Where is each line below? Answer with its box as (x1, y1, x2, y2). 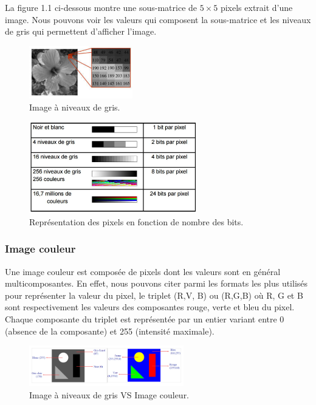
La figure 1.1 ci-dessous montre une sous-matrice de (5, 1, 197, 13)
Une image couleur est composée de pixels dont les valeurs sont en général (5, 265, 281, 277)
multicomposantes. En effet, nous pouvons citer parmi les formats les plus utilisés (5, 277, 308, 290)
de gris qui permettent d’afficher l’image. (5, 25, 157, 38)
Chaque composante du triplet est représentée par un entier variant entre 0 (5, 313, 284, 325)
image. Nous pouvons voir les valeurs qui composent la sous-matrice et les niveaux (5, 13, 311, 26)
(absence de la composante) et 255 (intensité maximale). (5, 324, 215, 337)
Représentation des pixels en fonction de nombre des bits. (29, 215, 244, 228)
